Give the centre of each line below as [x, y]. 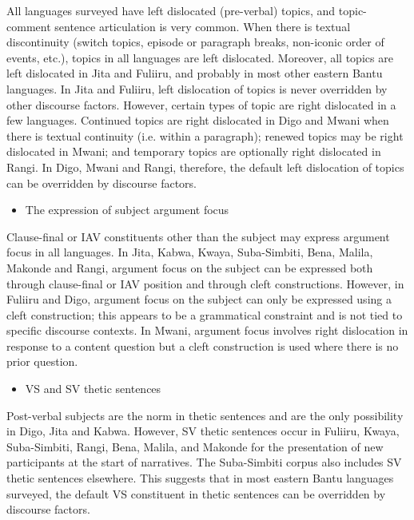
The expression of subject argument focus [127, 210]
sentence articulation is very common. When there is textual [203, 26]
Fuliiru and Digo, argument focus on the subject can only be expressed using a [199, 299]
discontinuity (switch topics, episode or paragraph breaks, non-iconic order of [195, 42]
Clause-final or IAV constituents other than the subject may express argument [198, 236]
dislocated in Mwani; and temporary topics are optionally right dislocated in [194, 151]
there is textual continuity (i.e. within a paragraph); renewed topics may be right [205, 135]
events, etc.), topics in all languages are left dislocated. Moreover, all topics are [200, 57]
